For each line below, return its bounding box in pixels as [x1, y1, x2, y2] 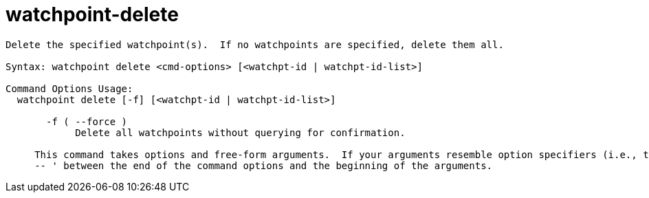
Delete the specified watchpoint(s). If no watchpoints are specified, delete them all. [5, 38, 504, 50]
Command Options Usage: [5, 82, 133, 94]
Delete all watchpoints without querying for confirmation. [75, 126, 406, 138]
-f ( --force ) [46, 115, 128, 127]
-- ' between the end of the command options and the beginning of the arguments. [34, 159, 493, 171]
